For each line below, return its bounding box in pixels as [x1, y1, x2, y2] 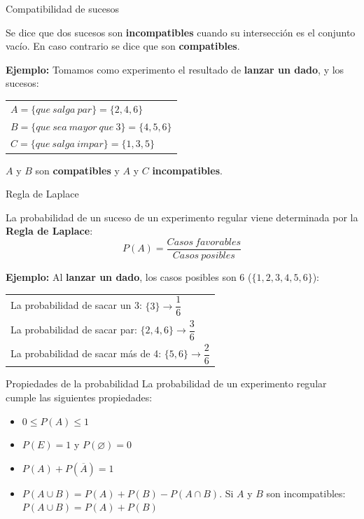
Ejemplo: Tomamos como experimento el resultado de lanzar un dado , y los [6, 62, 344, 76]
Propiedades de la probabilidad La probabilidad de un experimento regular [6, 376, 327, 391]
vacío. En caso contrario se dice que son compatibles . [6, 39, 240, 53]
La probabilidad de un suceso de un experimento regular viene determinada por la [6, 209, 358, 224]
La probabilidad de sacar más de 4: [10, 346, 162, 361]
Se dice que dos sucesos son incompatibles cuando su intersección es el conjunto [6, 25, 356, 39]
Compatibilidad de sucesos [6, 1, 120, 15]
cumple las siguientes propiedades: [6, 390, 153, 405]
